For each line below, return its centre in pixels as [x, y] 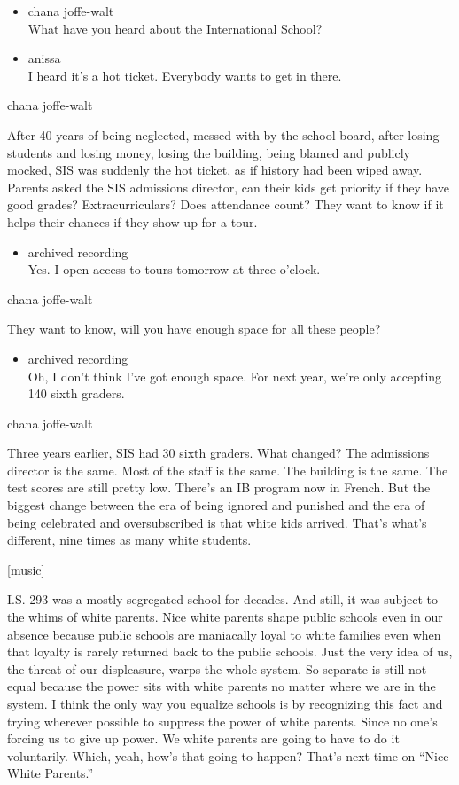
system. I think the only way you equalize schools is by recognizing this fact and [225, 703]
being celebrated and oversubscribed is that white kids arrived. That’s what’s [217, 522]
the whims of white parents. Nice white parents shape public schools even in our [225, 617]
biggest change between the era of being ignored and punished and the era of [216, 505]
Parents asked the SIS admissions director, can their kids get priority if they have [229, 187]
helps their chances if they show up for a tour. [132, 221]
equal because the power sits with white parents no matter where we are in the [222, 686]
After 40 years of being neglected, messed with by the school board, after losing [223, 134]
